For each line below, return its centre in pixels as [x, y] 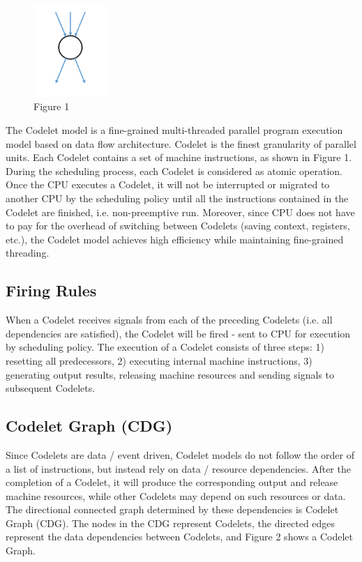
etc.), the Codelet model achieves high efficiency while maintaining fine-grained [175, 239]
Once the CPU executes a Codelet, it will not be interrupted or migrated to [168, 184]
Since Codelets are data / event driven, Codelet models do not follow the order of [180, 454]
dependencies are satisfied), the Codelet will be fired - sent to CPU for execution [178, 333]
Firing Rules [51, 290]
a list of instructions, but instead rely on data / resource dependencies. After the [178, 468]
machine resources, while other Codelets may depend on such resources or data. [176, 495]
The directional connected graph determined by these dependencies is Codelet [172, 509]
